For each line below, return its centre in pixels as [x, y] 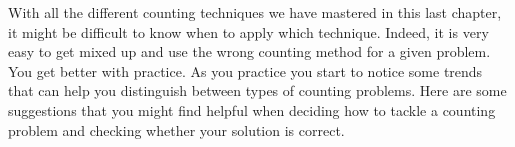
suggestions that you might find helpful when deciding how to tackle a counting [252, 109]
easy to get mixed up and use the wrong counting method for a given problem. [249, 51]
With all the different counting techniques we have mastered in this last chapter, [255, 12]
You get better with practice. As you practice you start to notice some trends [245, 70]
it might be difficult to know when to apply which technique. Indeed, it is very [248, 31]
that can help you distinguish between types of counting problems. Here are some [257, 90]
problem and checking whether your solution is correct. [176, 129]
